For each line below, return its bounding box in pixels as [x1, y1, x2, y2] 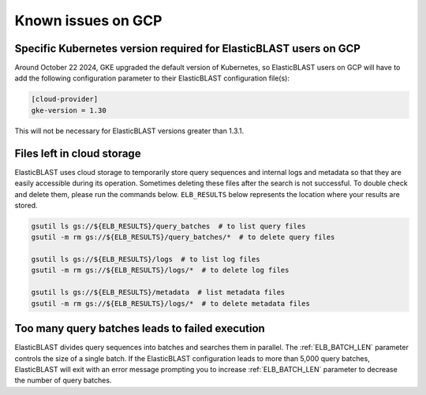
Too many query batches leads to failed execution [14, 322, 266, 335]
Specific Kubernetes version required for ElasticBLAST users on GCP [14, 42, 361, 55]
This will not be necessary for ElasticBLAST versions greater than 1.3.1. [14, 126, 245, 136]
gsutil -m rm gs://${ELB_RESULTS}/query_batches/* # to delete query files [31, 233, 335, 242]
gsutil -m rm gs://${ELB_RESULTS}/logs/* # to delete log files [31, 266, 290, 275]
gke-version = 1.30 [31, 106, 106, 114]
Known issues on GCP [14, 12, 163, 29]
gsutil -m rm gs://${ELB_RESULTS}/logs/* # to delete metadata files [31, 299, 311, 307]
